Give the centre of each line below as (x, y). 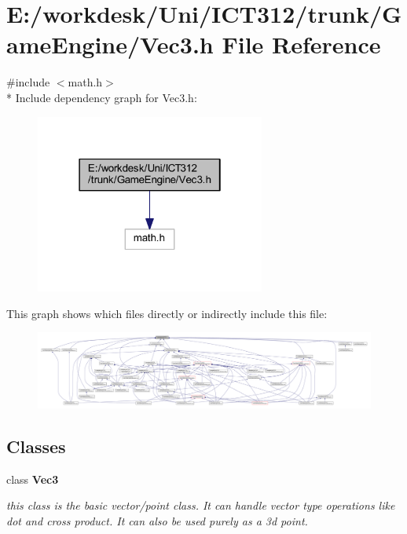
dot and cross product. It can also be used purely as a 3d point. (157, 520)
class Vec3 (33, 479)
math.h (85, 82)
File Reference (301, 44)
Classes (36, 446)
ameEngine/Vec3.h (110, 44)
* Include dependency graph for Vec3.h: (102, 97)
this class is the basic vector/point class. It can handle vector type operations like (201, 505)
